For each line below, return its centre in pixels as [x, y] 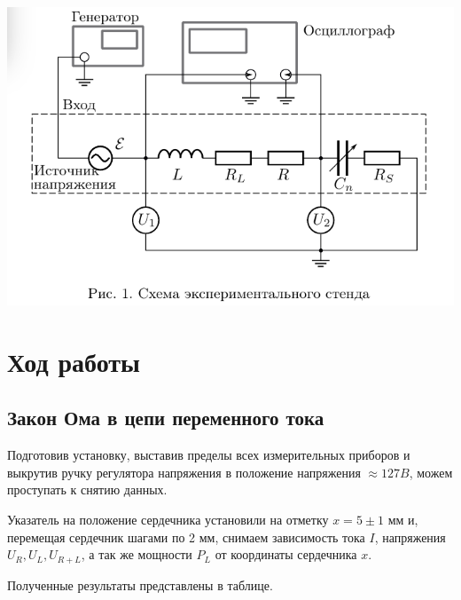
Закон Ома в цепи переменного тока [166, 418]
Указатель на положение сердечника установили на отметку [168, 519]
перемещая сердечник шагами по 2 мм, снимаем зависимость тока [186, 537]
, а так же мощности [137, 554]
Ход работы [74, 361]
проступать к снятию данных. [87, 489]
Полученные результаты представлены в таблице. [140, 584]
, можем [431, 472]
